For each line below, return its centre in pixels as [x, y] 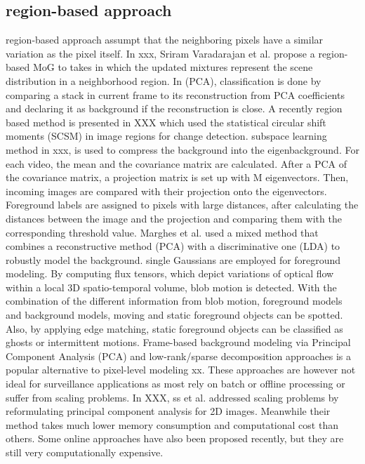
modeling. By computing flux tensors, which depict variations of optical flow [170, 273]
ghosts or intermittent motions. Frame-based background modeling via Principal [178, 342]
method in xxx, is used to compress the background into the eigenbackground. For [182, 149]
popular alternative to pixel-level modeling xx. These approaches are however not [181, 370]
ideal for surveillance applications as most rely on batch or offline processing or [175, 384]
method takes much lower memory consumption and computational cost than [172, 424]
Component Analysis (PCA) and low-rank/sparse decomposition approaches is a [179, 356]
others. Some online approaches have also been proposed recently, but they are [175, 438]
